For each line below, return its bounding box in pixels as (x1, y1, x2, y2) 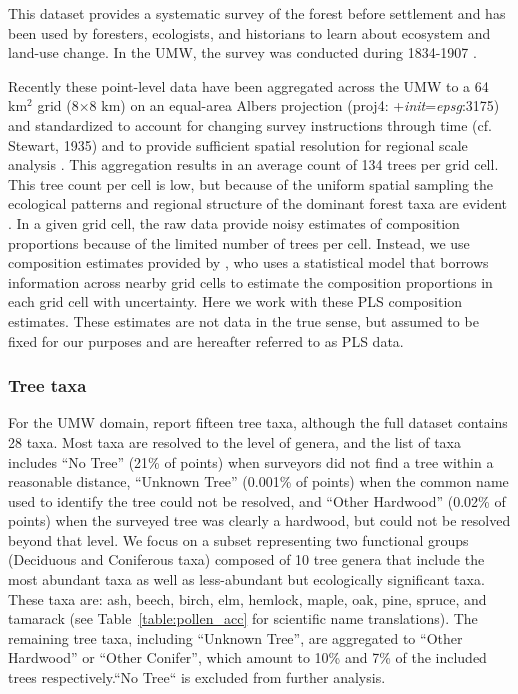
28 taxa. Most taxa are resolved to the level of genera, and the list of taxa (8, 431, 461, 452)
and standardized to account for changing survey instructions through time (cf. (8, 114, 492, 135)
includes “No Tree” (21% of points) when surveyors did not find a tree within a (8, 451, 494, 472)
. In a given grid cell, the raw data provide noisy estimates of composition (8, 212, 460, 233)
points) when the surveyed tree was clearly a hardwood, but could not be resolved (8, 510, 511, 531)
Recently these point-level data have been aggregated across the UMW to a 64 (8, 75, 489, 96)
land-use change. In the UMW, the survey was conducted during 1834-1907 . (8, 42, 477, 63)
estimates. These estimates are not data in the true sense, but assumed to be (8, 310, 479, 331)
